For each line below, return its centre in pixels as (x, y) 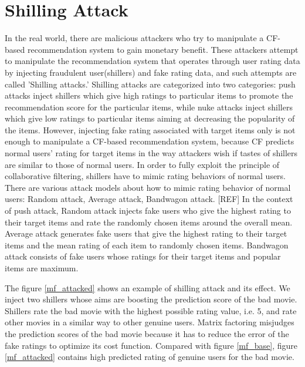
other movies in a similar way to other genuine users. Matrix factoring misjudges (150, 322)
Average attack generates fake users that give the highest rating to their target (146, 233)
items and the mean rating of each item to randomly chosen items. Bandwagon (147, 245)
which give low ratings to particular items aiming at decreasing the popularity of (150, 118)
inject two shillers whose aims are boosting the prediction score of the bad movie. (151, 299)
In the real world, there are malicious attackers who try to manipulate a (134, 38)
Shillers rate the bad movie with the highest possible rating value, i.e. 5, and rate (151, 310)
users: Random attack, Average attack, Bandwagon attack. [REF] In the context (149, 199)
